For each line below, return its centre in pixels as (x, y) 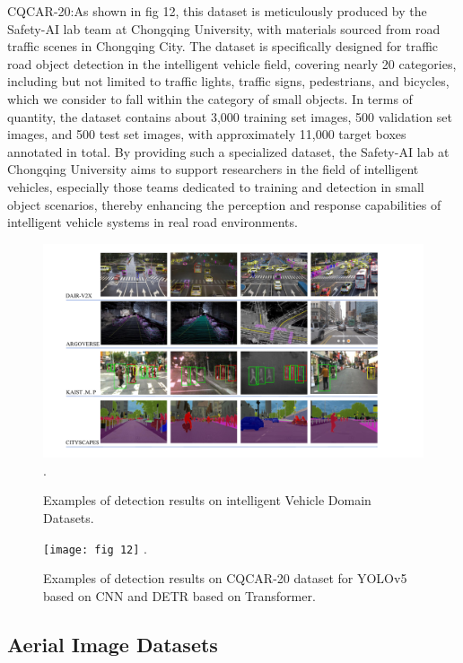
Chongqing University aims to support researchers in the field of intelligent (213, 169)
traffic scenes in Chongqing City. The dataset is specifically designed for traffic (223, 46)
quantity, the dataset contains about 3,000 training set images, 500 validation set (230, 116)
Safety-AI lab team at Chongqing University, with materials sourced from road (224, 28)
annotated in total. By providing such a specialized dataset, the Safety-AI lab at (228, 151)
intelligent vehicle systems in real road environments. (153, 222)
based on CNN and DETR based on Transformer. (179, 595)
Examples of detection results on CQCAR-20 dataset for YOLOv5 (225, 578)
